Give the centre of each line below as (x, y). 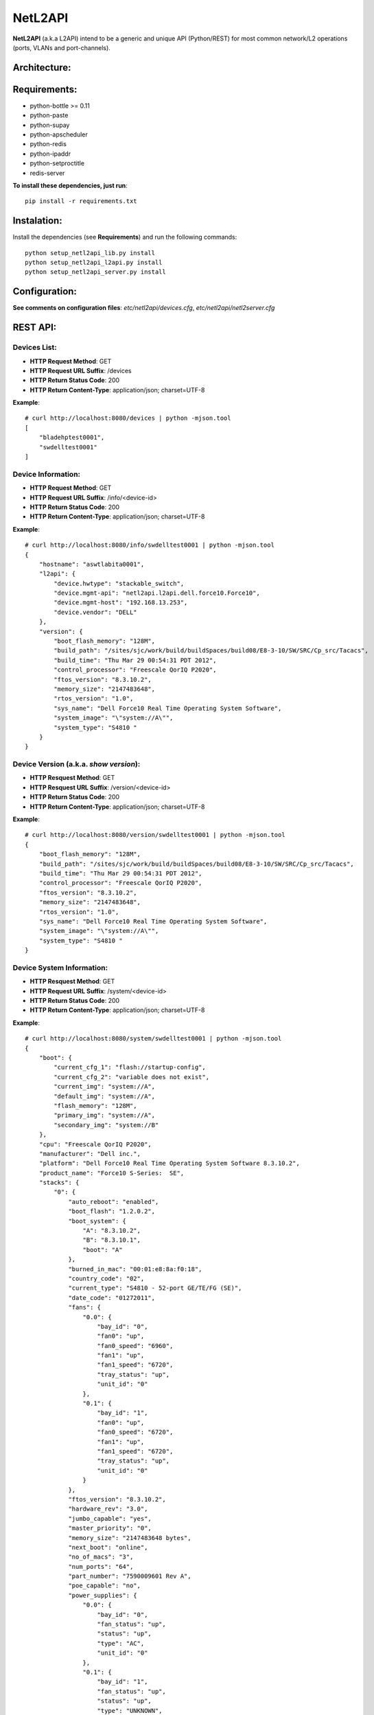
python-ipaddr (50, 154)
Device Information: (47, 474)
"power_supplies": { (103, 1595)
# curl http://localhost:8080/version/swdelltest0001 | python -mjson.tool (155, 835)
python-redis (48, 144)
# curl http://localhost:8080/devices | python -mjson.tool (128, 418)
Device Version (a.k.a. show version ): (77, 764)
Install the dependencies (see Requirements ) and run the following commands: (125, 237)
